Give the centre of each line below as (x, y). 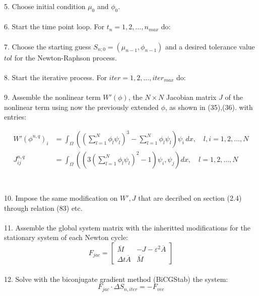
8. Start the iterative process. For (55, 77)
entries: (15, 117)
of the (234, 97)
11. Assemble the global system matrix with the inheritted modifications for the (127, 227)
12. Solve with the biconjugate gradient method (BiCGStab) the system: (116, 279)
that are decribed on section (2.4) (190, 198)
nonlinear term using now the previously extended (81, 107)
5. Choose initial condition (45, 6)
